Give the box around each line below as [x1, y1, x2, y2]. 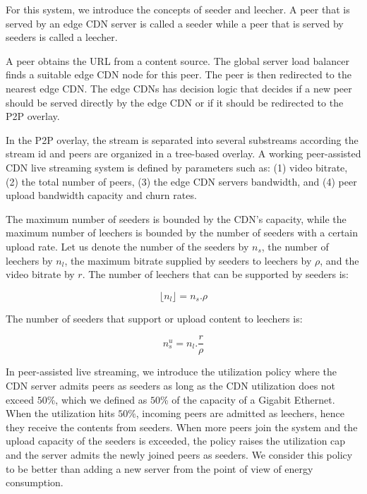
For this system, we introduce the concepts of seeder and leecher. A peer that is [6, 2, 350, 16]
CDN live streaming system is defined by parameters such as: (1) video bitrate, [6, 159, 348, 174]
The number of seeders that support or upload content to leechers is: [6, 311, 303, 325]
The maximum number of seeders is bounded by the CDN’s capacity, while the [6, 211, 347, 226]
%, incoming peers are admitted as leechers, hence [128, 406, 344, 421]
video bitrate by [6, 267, 75, 282]
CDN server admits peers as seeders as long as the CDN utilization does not [6, 378, 336, 392]
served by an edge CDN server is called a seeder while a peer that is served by [6, 16, 344, 30]
